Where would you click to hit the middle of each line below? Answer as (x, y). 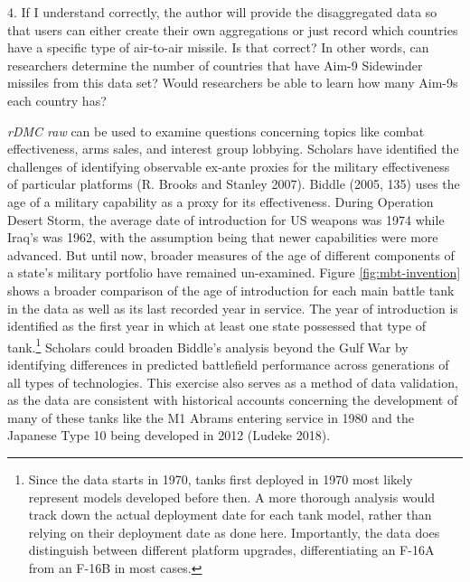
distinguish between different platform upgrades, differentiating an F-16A (231, 550)
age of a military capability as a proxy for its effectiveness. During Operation (221, 201)
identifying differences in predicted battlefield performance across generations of (228, 364)
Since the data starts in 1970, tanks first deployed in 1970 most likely (221, 479)
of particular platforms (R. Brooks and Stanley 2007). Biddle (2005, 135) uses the (234, 184)
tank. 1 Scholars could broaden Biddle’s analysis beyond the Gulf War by (208, 345)
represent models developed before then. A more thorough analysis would (232, 497)
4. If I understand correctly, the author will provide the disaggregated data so (222, 12)
